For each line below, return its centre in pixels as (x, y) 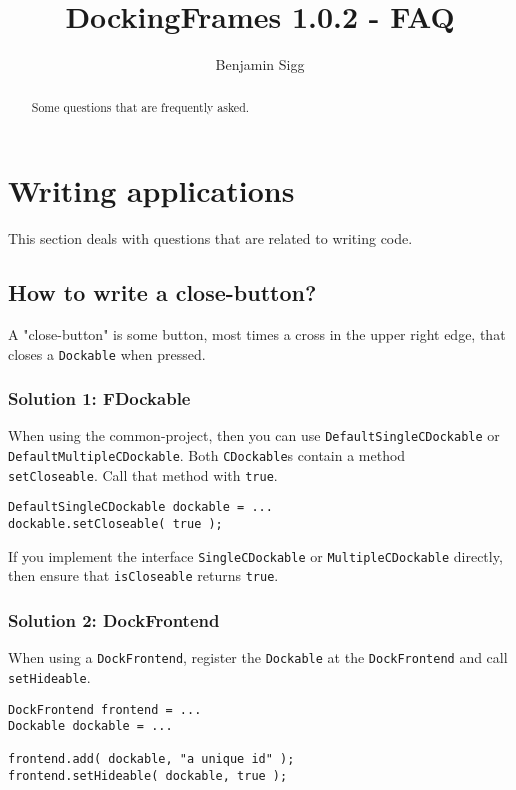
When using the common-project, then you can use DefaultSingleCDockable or (254, 435)
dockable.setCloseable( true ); (115, 524)
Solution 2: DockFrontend (114, 619)
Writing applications (151, 190)
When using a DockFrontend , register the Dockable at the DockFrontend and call (258, 657)
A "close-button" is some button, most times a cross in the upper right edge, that (257, 333)
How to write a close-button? (162, 292)
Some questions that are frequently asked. (140, 106)
